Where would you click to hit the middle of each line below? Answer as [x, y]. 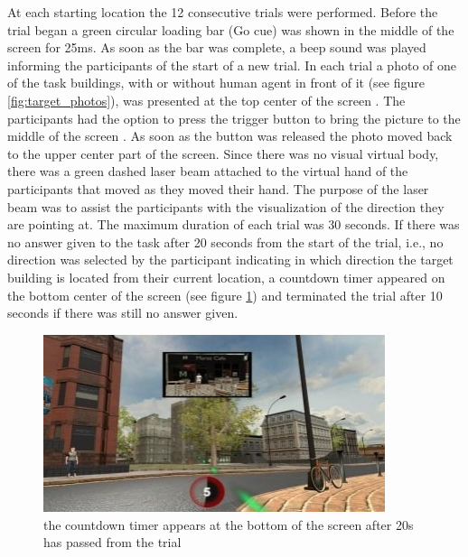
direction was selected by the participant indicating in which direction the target [230, 260]
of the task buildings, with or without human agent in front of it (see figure [216, 83]
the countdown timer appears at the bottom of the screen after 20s [229, 524]
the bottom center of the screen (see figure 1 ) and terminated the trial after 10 [225, 295]
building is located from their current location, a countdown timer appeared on [226, 277]
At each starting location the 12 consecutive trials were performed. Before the [223, 12]
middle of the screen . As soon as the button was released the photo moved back [230, 136]
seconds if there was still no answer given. [123, 313]
